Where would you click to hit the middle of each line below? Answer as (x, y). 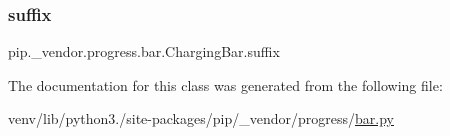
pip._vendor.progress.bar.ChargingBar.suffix (144, 51)
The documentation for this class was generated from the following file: (225, 84)
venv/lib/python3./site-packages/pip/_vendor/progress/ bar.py (201, 118)
